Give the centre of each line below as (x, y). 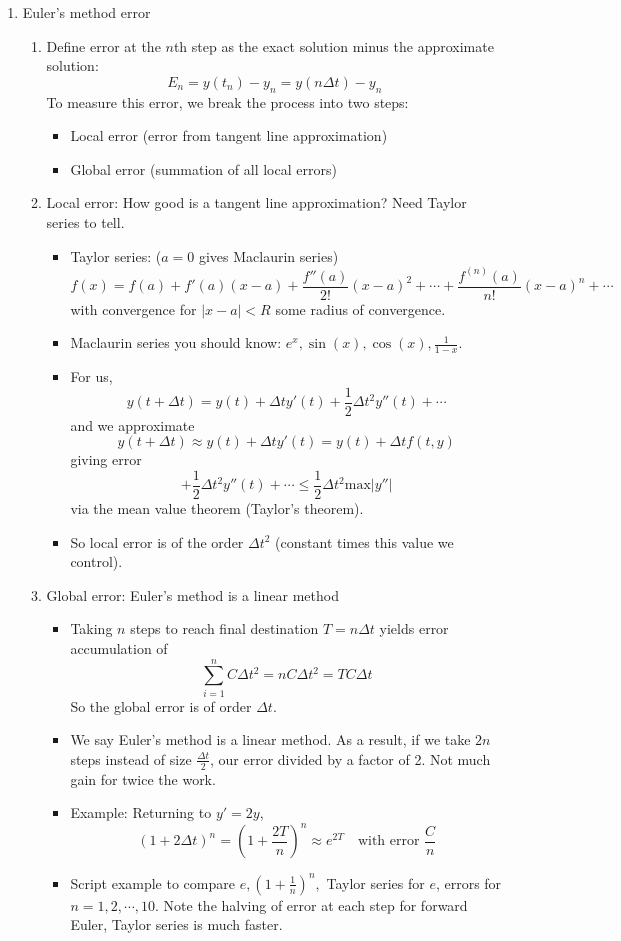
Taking (91, 628)
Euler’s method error (86, 12)
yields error (414, 628)
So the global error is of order (161, 705)
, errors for (468, 882)
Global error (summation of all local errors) (203, 168)
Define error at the (103, 45)
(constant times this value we (364, 541)
